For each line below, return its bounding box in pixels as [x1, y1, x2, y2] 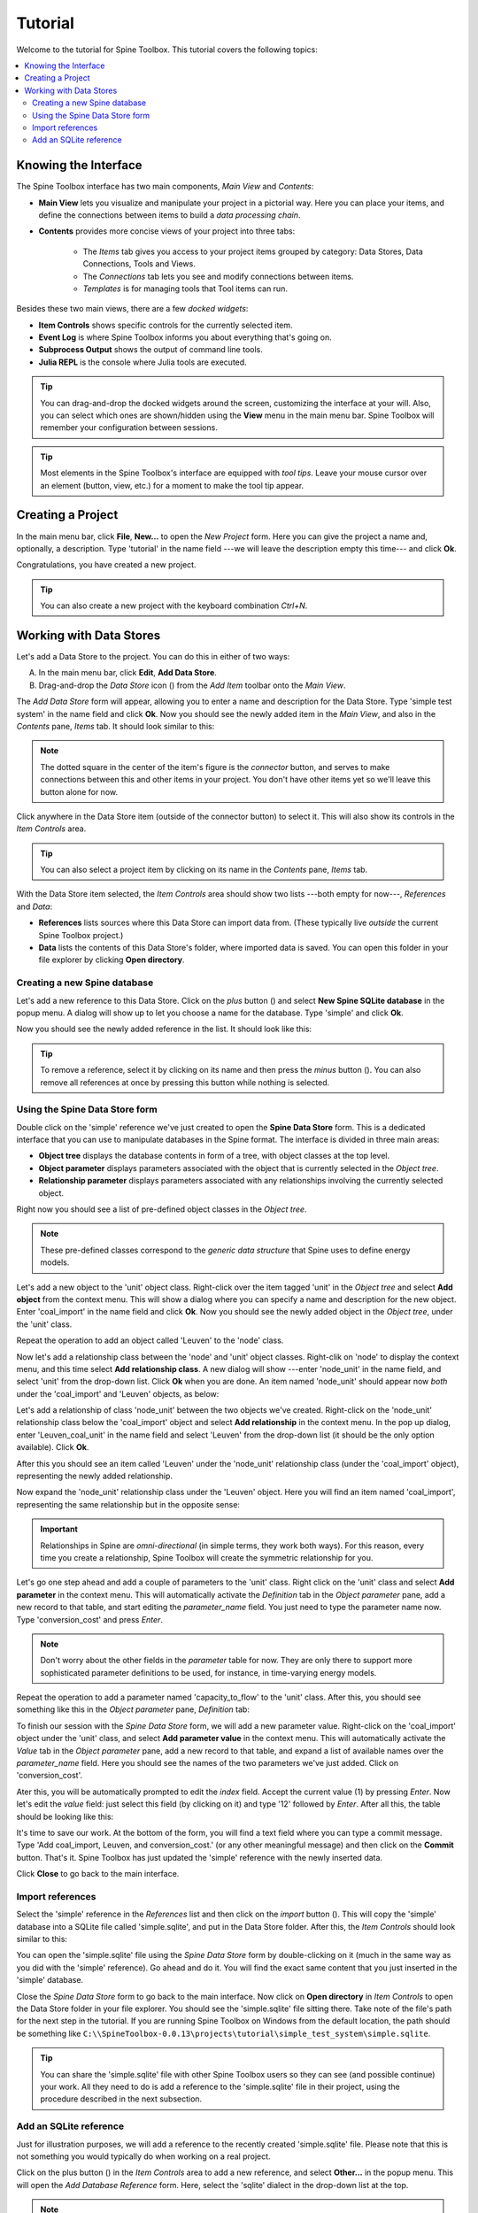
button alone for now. [40, 786, 119, 797]
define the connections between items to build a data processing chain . [38, 209, 301, 220]
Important [40, 1523, 79, 1535]
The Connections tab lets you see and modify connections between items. [82, 271, 354, 281]
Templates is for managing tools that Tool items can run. [82, 283, 288, 294]
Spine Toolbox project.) [38, 929, 124, 940]
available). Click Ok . [16, 1442, 89, 1453]
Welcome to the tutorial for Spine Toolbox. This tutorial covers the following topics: [16, 44, 318, 55]
